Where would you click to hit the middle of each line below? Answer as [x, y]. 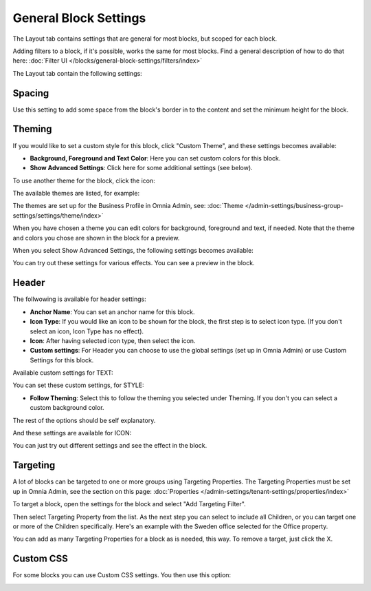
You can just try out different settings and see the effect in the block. [110, 446]
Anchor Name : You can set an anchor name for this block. [112, 312]
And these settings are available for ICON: [72, 433]
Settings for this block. [62, 360]
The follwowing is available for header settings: [80, 299]
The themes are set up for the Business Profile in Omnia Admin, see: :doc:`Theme [128, 206]
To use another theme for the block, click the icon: [84, 180]
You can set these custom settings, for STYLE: [78, 385]
